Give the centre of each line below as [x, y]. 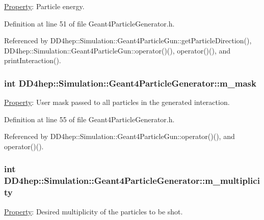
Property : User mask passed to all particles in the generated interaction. [117, 102]
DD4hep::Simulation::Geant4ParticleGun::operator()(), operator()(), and [117, 50]
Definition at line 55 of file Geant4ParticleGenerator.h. [89, 119]
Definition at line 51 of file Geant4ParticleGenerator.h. [89, 23]
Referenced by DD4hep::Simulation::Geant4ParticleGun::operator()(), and [120, 136]
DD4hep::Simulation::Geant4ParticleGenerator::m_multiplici [132, 181]
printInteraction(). [33, 60]
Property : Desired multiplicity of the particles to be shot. [94, 211]
